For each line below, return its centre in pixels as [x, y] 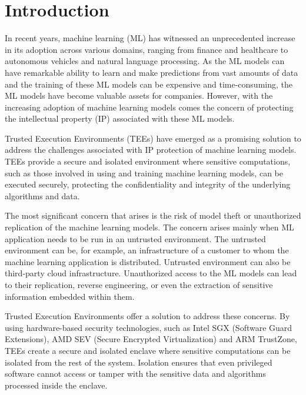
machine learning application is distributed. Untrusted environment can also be [148, 261]
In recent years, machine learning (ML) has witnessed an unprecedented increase [150, 38]
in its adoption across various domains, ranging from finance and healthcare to [147, 49]
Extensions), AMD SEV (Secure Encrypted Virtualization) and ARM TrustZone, [151, 339]
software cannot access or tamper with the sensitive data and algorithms [135, 374]
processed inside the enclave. [56, 385]
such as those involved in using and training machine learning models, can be [144, 173]
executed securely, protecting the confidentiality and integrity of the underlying [148, 184]
